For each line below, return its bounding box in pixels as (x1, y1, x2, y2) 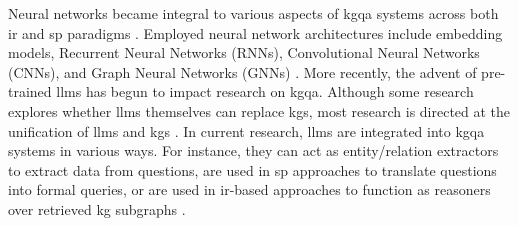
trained (8, 81, 52, 102)
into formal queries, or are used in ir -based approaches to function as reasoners (8, 179, 491, 200)
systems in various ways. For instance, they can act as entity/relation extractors (8, 140, 499, 161)
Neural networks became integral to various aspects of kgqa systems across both (8, 3, 499, 23)
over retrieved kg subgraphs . (8, 198, 186, 219)
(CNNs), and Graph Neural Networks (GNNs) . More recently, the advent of (8, 61, 477, 82)
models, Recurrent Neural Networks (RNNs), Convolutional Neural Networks (8, 42, 480, 63)
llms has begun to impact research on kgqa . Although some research (56, 81, 474, 102)
